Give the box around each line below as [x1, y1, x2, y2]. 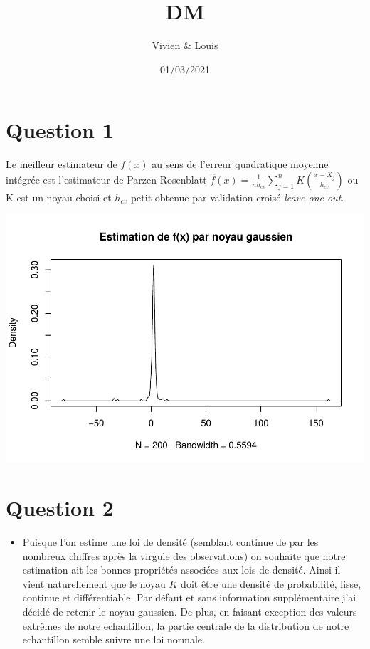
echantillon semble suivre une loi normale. [22, 632, 205, 647]
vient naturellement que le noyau [22, 576, 166, 591]
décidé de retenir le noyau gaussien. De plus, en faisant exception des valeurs [22, 604, 357, 619]
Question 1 [6, 115, 114, 144]
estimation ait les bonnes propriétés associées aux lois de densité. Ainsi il [22, 562, 341, 577]
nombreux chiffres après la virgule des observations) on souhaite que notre [22, 548, 346, 563]
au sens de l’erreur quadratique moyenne [152, 157, 329, 172]
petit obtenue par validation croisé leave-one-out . [130, 189, 344, 204]
